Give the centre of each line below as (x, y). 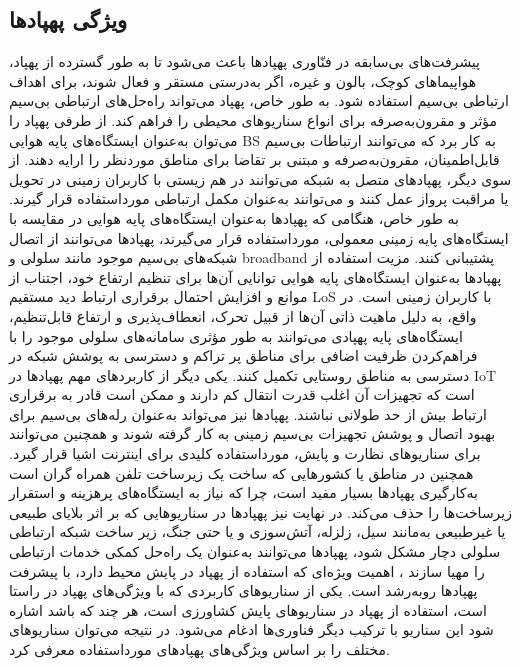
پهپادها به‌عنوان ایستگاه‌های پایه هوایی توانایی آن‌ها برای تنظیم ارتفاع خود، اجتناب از (255, 276)
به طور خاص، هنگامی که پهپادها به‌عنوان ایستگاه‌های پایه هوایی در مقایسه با (234, 217)
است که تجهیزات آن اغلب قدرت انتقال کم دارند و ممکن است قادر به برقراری (242, 394)
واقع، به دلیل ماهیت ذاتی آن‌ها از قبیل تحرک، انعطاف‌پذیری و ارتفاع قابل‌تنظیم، (243, 315)
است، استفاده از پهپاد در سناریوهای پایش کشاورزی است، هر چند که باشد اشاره (248, 609)
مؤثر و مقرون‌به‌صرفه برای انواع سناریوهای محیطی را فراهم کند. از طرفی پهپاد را (253, 119)
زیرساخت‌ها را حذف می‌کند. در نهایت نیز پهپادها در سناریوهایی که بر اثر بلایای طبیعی (260, 511)
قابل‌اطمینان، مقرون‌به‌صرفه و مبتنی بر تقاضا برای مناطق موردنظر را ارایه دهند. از (254, 159)
